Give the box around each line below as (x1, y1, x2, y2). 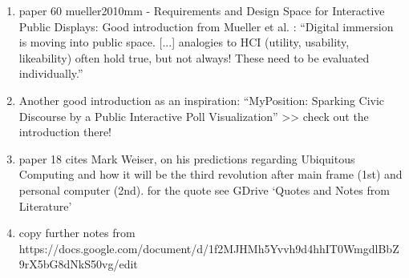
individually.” (18, 65, 83, 82)
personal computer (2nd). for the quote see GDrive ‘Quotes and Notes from (18, 181, 390, 198)
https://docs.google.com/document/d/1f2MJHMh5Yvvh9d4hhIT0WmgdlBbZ (18, 240, 399, 256)
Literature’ (18, 197, 72, 214)
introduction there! (18, 123, 112, 140)
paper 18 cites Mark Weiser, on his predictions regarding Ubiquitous (18, 150, 355, 167)
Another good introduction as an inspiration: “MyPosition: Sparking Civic (18, 91, 385, 108)
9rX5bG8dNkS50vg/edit (18, 256, 138, 272)
